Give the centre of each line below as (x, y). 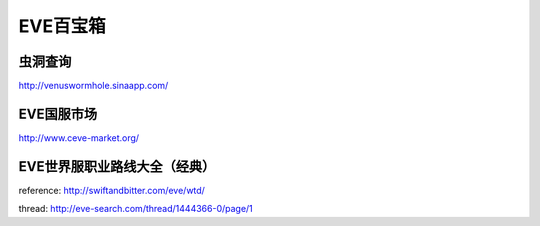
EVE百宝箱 (62, 26)
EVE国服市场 (58, 113)
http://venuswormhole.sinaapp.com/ (93, 86)
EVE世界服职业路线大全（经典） (117, 166)
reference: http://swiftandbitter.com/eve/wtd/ (111, 190)
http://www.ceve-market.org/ (79, 137)
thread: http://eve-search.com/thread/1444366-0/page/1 (136, 209)
